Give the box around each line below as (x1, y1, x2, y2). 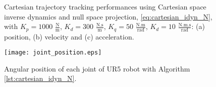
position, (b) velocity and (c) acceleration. (4, 31, 134, 41)
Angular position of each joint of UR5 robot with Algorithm (4, 63, 190, 73)
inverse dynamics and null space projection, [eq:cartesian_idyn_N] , (4, 11, 212, 21)
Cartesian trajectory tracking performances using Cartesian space (4, 1, 206, 11)
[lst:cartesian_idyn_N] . (4, 73, 77, 83)
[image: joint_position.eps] (4, 49, 102, 56)
